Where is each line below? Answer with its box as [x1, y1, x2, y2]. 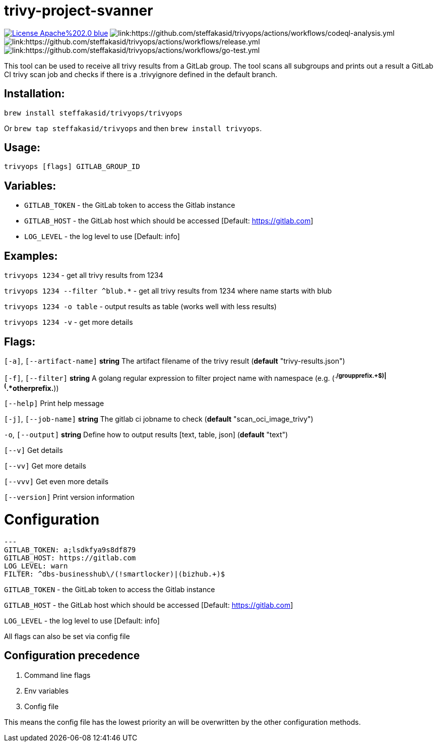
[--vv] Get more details [4, 462, 86, 471]
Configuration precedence [4, 649, 140, 662]
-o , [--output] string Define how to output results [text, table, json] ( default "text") [4, 430, 288, 439]
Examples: [4, 249, 58, 262]
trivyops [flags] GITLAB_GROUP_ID [4, 162, 140, 171]
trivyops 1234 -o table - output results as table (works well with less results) [4, 302, 277, 311]
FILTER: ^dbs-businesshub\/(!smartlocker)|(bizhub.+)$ [4, 569, 225, 578]
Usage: [4, 141, 41, 154]
